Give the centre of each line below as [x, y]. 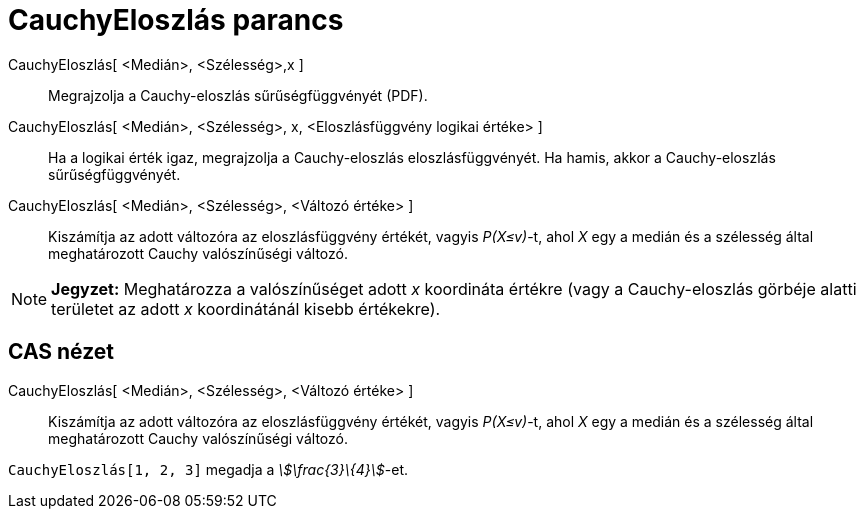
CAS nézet [61, 352]
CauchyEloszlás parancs [176, 20]
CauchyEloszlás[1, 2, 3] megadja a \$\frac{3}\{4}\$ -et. [208, 469]
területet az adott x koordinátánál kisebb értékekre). [246, 308]
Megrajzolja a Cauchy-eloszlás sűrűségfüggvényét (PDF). [238, 95]
